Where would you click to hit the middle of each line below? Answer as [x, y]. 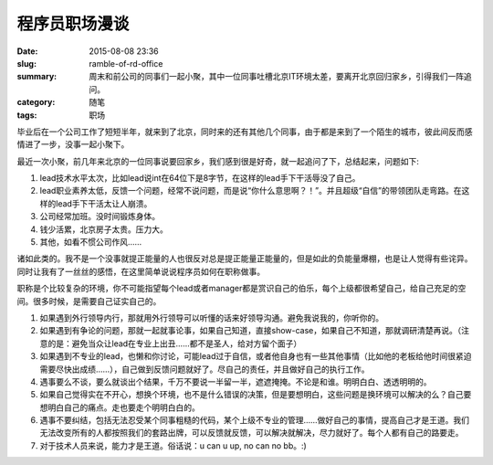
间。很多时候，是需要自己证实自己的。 [89, 301]
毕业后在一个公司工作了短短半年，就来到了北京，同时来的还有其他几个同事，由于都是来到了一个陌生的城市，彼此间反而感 [245, 132]
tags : [27, 115]
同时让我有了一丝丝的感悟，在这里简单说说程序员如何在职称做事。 [141, 271]
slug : [26, 63]
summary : [37, 77]
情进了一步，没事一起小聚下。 [73, 144]
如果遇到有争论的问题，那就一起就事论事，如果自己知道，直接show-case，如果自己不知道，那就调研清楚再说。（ [251, 331]
